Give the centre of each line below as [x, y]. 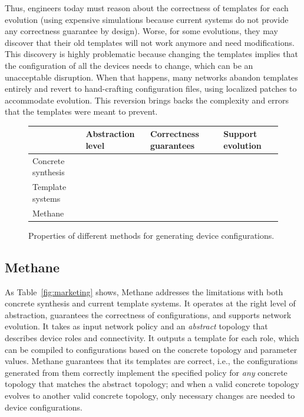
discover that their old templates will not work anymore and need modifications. [150, 42]
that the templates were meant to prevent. [81, 111]
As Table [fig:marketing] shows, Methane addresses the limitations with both [144, 291]
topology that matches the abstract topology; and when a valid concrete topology [152, 384]
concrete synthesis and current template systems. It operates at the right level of [150, 303]
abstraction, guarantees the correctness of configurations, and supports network [148, 314]
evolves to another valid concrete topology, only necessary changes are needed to [150, 395]
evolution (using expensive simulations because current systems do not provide [147, 19]
